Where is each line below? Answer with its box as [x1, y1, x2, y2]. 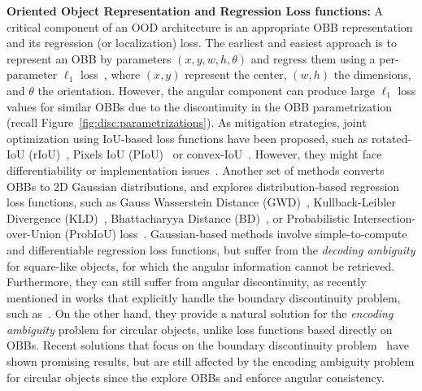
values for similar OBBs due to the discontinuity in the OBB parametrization [7, 98, 393, 115]
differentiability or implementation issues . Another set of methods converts [7, 161, 385, 178]
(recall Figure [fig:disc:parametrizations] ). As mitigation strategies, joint [7, 114, 367, 131]
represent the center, [185, 66, 287, 83]
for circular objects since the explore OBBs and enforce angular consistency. [7, 368, 385, 385]
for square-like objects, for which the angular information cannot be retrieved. [7, 257, 395, 274]
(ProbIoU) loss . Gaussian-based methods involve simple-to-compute [64, 225, 407, 242]
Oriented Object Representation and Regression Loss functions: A [7, 2, 384, 19]
